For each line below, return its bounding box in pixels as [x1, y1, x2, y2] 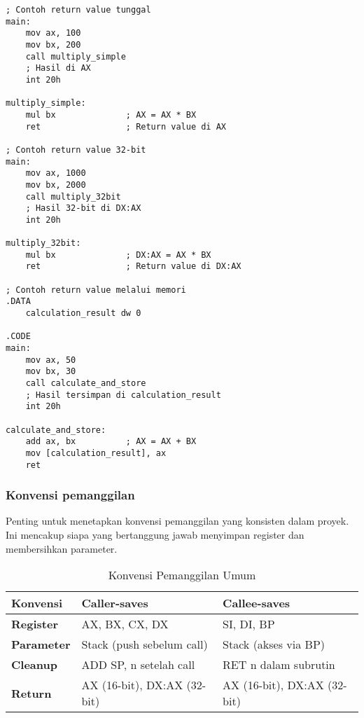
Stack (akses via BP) [223, 636, 325, 653]
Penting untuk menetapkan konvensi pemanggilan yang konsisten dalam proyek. [6, 513, 349, 528]
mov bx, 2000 [25, 179, 86, 190]
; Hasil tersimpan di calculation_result [25, 389, 221, 400]
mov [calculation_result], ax [25, 448, 167, 458]
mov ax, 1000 [25, 168, 86, 179]
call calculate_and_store [25, 378, 146, 388]
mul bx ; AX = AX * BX [25, 109, 197, 120]
